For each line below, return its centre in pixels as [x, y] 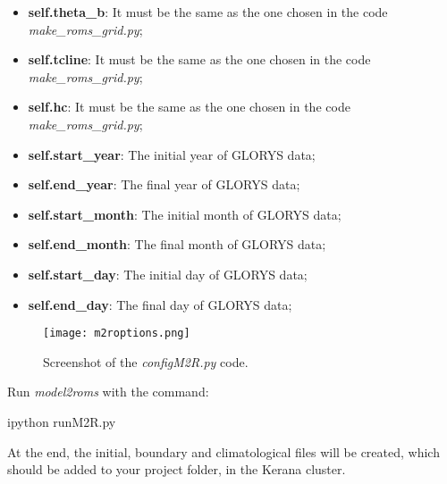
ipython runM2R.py [62, 421]
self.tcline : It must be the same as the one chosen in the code [199, 59]
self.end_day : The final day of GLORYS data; [160, 304]
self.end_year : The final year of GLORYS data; [164, 184]
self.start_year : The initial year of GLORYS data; [172, 154]
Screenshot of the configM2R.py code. [146, 361]
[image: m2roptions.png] [117, 334]
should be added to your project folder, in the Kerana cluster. [177, 469]
